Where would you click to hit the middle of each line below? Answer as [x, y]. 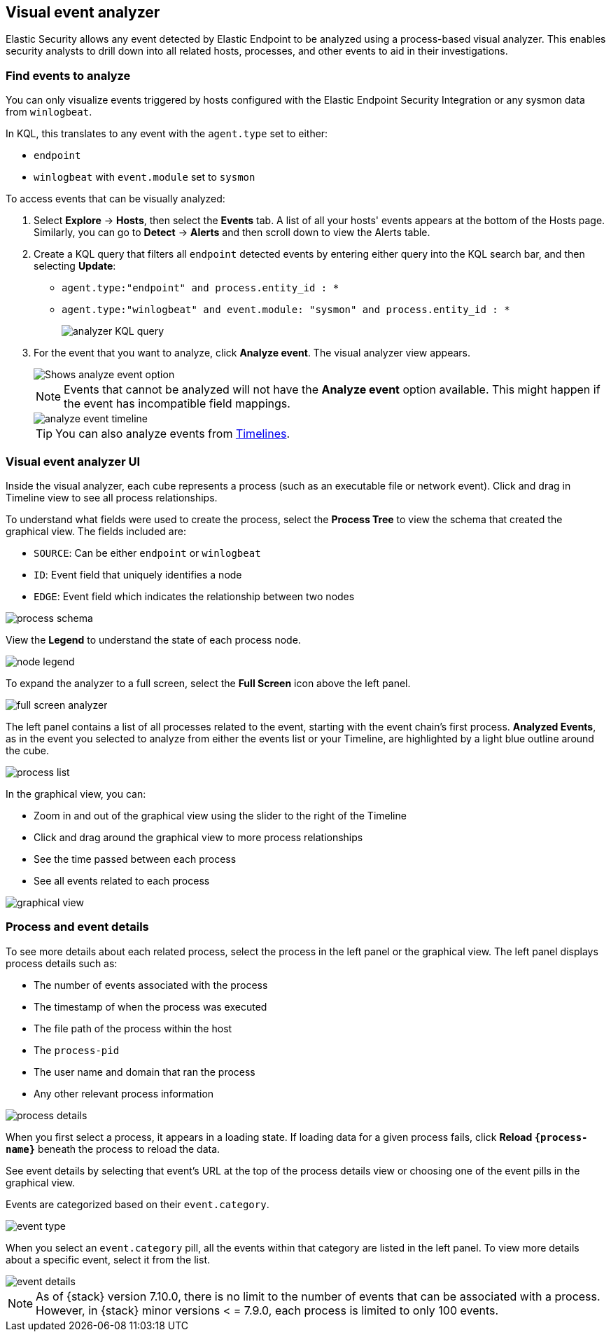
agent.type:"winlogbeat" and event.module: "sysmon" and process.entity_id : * [286, 310]
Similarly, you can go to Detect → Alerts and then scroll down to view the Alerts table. [232, 233]
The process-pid [77, 1050]
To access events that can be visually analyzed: [115, 199]
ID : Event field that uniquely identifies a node [138, 574]
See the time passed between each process [135, 859]
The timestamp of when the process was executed [150, 1006]
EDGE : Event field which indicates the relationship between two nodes [194, 596]
